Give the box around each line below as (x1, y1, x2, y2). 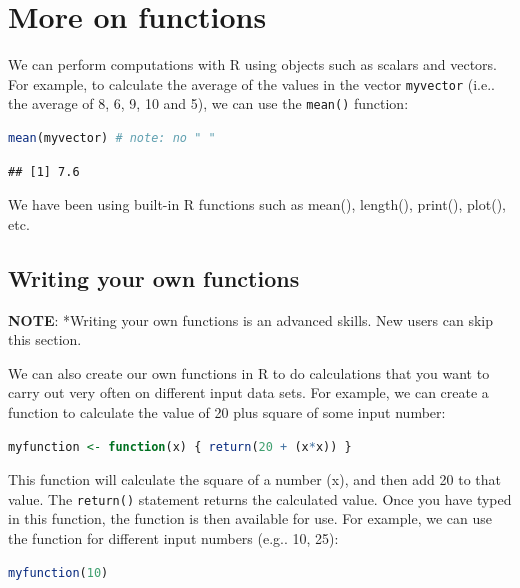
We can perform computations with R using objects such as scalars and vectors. (8, 54, 497, 75)
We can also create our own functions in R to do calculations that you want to (8, 362, 490, 383)
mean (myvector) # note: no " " (8, 131, 216, 146)
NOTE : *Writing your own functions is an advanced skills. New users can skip (8, 309, 494, 330)
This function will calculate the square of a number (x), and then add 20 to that (8, 469, 501, 490)
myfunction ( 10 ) (8, 565, 109, 580)
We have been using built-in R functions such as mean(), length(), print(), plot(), (8, 194, 506, 215)
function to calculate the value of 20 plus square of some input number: (8, 401, 446, 422)
